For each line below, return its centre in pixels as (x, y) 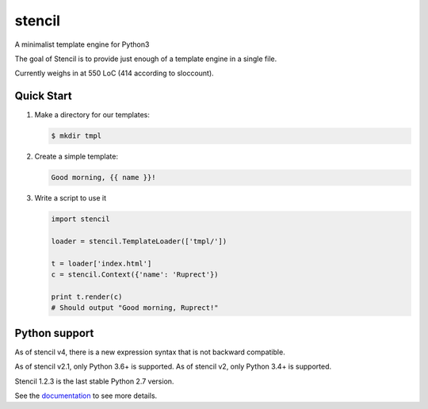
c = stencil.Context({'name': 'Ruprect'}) (135, 275)
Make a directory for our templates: (92, 115)
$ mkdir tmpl (76, 136)
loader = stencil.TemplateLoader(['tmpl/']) (139, 241)
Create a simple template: (76, 157)
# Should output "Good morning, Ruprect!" (135, 308)
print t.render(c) (87, 296)
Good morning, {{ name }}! (103, 178)
